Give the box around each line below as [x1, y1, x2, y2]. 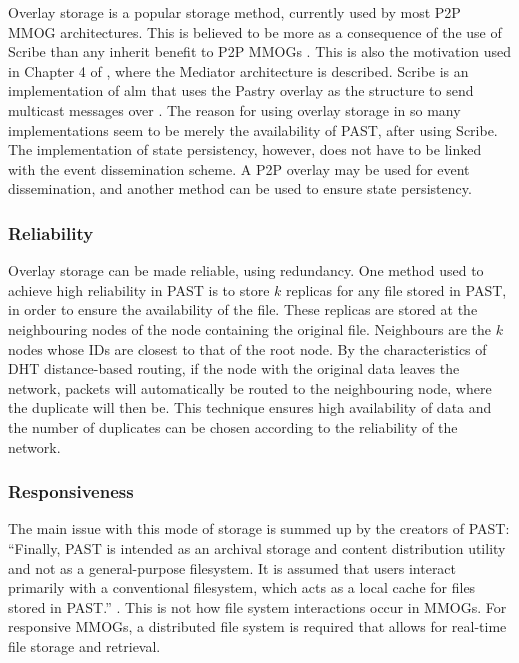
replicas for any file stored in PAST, [286, 279, 507, 300]
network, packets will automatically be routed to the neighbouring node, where [8, 377, 492, 398]
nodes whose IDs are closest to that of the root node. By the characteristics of [8, 338, 487, 359]
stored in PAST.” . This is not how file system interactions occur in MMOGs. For [8, 596, 507, 617]
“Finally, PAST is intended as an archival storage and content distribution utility [8, 537, 506, 558]
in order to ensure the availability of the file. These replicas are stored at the [8, 299, 478, 320]
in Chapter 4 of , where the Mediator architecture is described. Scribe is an [8, 60, 469, 81]
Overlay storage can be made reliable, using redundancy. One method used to [8, 260, 484, 281]
